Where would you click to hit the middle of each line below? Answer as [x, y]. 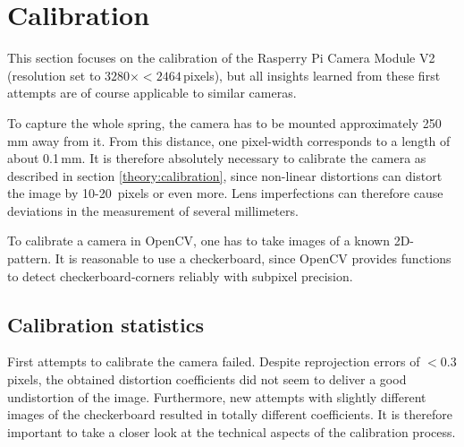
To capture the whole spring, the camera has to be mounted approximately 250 [224, 122]
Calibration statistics [105, 324]
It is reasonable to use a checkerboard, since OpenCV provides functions [253, 258]
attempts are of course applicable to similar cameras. [152, 93]
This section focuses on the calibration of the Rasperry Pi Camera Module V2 [221, 58]
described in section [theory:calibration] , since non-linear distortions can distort [225, 175]
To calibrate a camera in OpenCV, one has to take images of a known [198, 241]
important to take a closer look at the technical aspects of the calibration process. [232, 431]
